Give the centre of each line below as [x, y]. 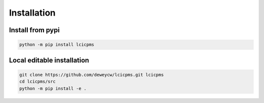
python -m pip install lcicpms [57, 45]
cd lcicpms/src [37, 82]
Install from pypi [34, 30]
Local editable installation [49, 60]
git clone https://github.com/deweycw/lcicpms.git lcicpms [91, 75]
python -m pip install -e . [53, 88]
